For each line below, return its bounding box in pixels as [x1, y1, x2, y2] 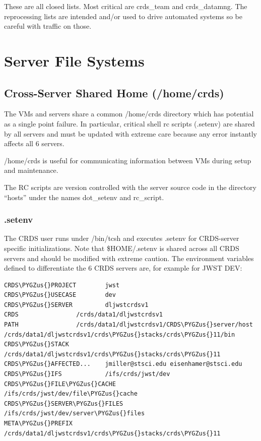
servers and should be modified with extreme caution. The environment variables [4, 253, 254, 263]
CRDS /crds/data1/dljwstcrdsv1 [4, 311, 163, 319]
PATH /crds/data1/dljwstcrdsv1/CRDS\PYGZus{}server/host [4, 321, 253, 329]
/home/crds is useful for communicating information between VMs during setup [4, 155, 251, 165]
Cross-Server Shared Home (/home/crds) [4, 85, 224, 100]
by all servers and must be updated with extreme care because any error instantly [4, 128, 257, 139]
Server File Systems [4, 50, 145, 71]
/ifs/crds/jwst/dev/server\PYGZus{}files [4, 410, 145, 417]
